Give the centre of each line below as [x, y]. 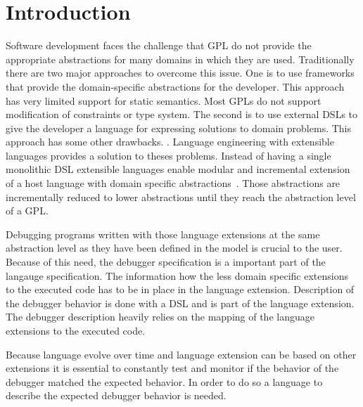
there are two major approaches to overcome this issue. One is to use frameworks [180, 73]
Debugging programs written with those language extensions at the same [163, 234]
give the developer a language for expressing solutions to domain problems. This [179, 128]
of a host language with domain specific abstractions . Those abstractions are [173, 183]
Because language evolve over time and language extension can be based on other [181, 354]
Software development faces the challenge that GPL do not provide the [159, 45]
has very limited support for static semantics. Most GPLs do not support [164, 100]
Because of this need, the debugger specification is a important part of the [166, 262]
